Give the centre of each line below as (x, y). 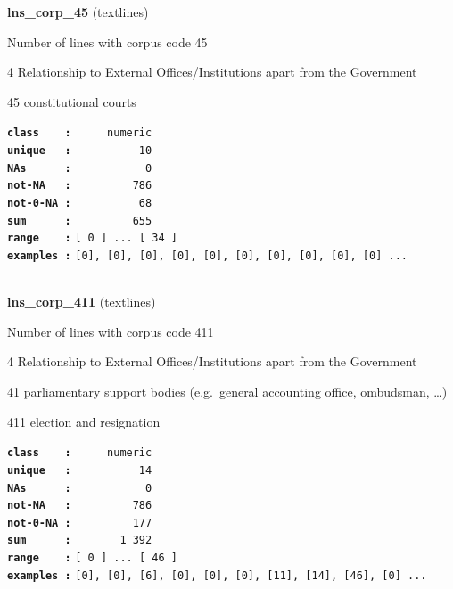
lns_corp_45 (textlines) (78, 12)
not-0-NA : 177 (80, 523)
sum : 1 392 (80, 540)
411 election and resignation (84, 421)
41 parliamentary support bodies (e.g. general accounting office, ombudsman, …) (227, 391)
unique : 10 (80, 151)
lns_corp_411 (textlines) (82, 302)
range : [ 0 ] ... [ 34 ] (92, 238)
